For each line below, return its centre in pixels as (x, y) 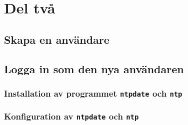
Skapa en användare (57, 39)
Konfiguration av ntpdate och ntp (71, 116)
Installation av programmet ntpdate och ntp (93, 93)
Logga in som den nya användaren (94, 68)
